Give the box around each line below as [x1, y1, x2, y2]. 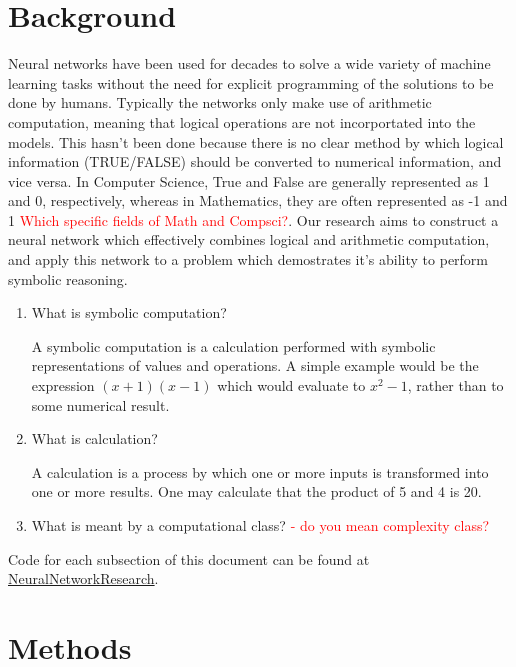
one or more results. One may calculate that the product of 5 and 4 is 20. [31, 481, 482, 502]
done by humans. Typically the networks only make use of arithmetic [8, 92, 432, 113]
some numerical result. [31, 394, 170, 415]
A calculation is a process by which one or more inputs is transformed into [31, 461, 489, 482]
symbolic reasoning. [8, 268, 128, 289]
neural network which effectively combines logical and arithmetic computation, [8, 229, 490, 250]
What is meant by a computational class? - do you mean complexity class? [31, 515, 490, 535]
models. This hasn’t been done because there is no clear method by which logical [8, 131, 504, 152]
